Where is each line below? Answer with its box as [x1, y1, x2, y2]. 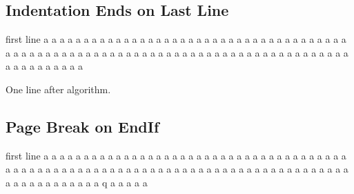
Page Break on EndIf [6, 115, 159, 137]
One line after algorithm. [6, 81, 111, 96]
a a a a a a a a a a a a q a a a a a [6, 175, 148, 189]
